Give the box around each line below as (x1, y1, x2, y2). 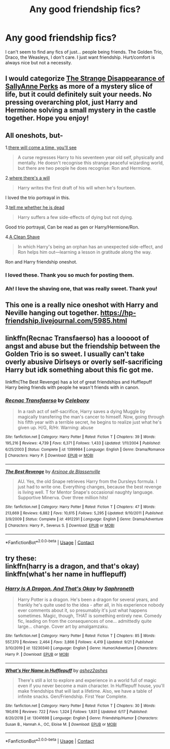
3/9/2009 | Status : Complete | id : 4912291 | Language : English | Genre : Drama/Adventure (5, 517, 163, 522)
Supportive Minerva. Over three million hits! (17, 495, 109, 501)
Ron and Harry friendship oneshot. (5, 259, 77, 265)
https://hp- (100, 309, 137, 317)
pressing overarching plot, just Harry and (5, 98, 138, 107)
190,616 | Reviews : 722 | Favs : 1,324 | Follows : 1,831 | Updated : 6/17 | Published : (5, 709, 148, 715)
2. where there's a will (5, 175, 50, 181)
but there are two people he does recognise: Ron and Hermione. (17, 165, 152, 171)
